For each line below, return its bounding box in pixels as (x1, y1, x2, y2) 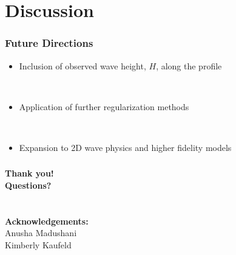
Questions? (5, 179, 52, 192)
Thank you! (5, 167, 54, 180)
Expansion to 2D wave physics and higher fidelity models (19, 141, 232, 153)
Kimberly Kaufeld (5, 239, 72, 251)
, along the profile (156, 59, 222, 72)
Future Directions (5, 35, 93, 51)
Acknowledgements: (5, 214, 89, 227)
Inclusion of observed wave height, (19, 59, 146, 72)
